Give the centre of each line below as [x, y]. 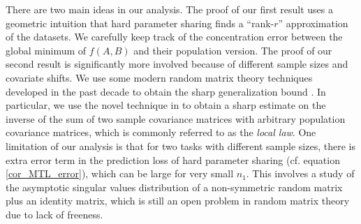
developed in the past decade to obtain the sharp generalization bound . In [166, 91]
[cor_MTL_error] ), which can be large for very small [120, 173]
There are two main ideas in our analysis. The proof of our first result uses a [170, 9]
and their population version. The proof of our [233, 50]
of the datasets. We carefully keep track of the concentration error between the [174, 37]
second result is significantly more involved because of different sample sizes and [177, 64]
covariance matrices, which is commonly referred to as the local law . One [161, 132]
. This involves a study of [300, 173]
